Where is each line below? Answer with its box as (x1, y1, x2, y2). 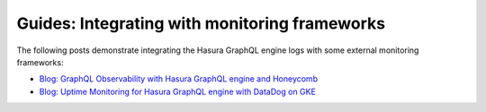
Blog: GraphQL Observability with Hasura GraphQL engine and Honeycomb (39, 73, 319, 84)
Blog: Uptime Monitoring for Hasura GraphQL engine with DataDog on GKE (39, 86, 317, 97)
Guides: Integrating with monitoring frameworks (16, 13, 386, 33)
